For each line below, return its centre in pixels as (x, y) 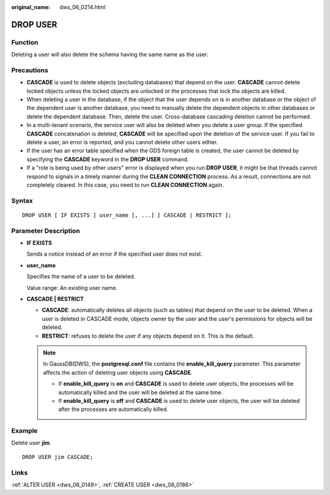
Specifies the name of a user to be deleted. (81, 276)
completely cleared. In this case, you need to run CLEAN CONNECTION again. (125, 185)
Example (24, 431)
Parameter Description (46, 231)
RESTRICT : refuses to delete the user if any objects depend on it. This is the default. (148, 336)
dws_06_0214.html (82, 7)
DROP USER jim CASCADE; (58, 457)
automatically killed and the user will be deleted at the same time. (141, 392)
